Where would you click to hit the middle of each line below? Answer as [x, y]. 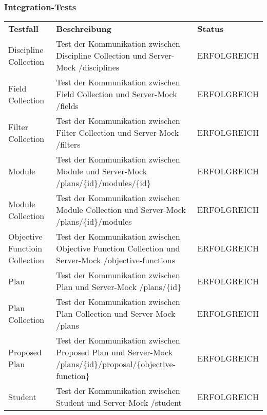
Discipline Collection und [101, 56]
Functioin [25, 248]
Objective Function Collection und [118, 248]
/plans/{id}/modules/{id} [103, 183]
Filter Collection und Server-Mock [118, 133]
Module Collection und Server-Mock [121, 210]
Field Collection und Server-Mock [117, 94]
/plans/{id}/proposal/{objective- [116, 364]
